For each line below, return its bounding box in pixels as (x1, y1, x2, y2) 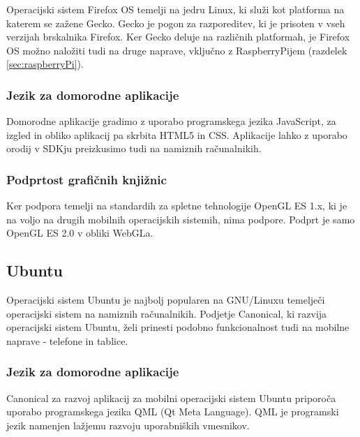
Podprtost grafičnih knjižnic (6, 170, 167, 188)
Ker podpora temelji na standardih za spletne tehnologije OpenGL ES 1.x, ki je (6, 198, 347, 213)
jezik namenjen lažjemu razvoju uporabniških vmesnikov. (6, 417, 250, 432)
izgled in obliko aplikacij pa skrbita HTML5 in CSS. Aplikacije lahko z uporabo (6, 127, 347, 142)
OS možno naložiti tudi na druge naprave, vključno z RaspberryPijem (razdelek (6, 43, 347, 57)
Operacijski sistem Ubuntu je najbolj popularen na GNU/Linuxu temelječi (6, 292, 325, 307)
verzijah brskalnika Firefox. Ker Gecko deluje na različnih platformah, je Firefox (6, 29, 350, 44)
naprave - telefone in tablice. (6, 333, 128, 348)
